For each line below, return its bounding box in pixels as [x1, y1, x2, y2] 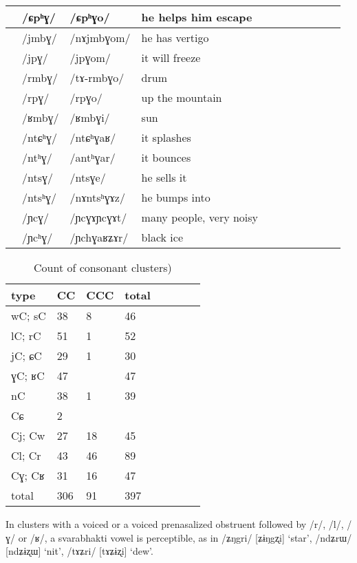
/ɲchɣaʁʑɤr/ [69, 229, 129, 245]
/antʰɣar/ [69, 149, 116, 165]
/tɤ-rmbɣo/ [69, 70, 125, 85]
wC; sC [11, 308, 46, 323]
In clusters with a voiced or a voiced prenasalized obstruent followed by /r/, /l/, [6, 517, 344, 531]
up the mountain [141, 89, 222, 105]
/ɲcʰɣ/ [22, 229, 53, 245]
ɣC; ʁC [11, 368, 45, 383]
